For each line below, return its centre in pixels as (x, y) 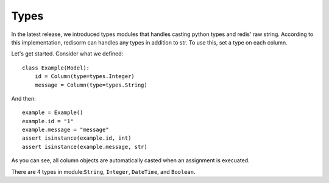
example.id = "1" (48, 121)
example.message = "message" (65, 130)
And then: (23, 98)
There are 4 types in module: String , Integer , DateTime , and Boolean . (103, 171)
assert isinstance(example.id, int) (77, 138)
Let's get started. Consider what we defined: (67, 54)
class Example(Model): (56, 68)
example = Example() (53, 113)
